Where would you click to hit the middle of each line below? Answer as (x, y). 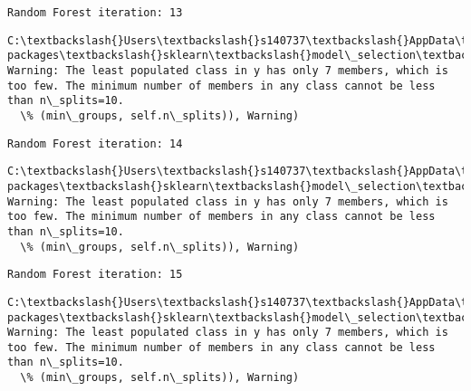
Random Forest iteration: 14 (95, 143)
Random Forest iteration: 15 (95, 275)
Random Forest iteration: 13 (95, 13)
